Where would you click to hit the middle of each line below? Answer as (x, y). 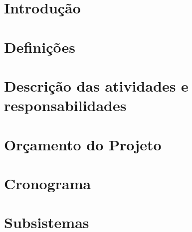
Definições (40, 47)
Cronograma (48, 183)
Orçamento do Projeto (83, 144)
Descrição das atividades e (96, 85)
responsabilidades (65, 105)
